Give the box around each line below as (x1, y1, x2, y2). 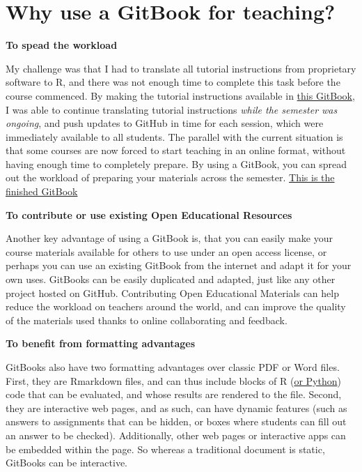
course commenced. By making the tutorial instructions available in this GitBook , (6, 88, 355, 102)
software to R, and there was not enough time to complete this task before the (6, 75, 340, 89)
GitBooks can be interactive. (6, 455, 128, 470)
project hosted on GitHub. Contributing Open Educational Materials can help (6, 285, 339, 300)
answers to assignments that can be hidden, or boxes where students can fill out (6, 414, 347, 429)
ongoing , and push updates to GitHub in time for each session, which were (6, 116, 324, 130)
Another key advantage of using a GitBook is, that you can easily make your (6, 231, 333, 245)
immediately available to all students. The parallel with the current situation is (6, 129, 343, 144)
